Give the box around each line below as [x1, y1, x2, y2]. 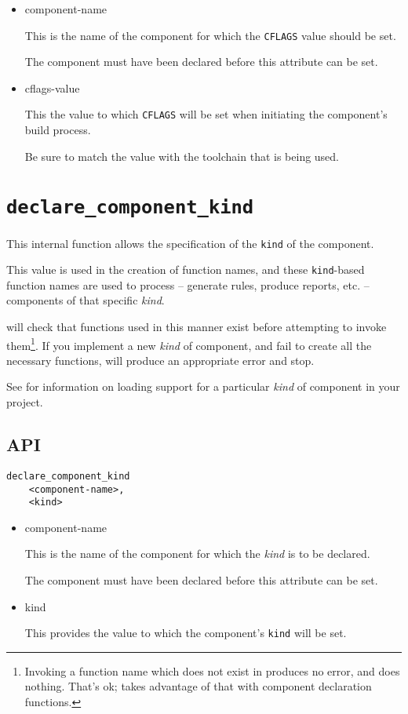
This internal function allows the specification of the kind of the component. [6, 235, 374, 251]
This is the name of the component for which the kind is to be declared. [24, 545, 370, 562]
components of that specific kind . [6, 292, 165, 308]
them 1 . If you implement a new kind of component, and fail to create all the [6, 334, 372, 353]
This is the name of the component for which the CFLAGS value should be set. [24, 27, 396, 43]
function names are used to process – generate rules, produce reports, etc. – [6, 276, 370, 293]
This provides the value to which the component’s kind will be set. [24, 625, 347, 641]
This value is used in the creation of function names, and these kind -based [6, 261, 365, 278]
